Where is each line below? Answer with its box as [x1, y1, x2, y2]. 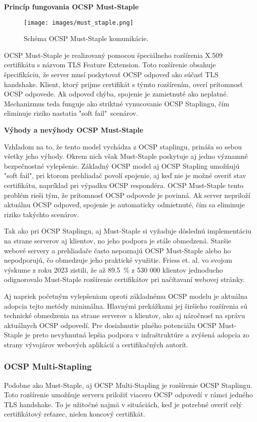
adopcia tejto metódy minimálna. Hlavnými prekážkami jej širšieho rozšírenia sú [4, 300, 248, 311]
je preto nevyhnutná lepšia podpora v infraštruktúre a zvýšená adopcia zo [25, 329, 250, 340]
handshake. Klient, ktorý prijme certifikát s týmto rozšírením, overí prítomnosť [4, 79, 243, 89]
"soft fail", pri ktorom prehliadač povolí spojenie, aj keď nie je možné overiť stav [4, 170, 246, 181]
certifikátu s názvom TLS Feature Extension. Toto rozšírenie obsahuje [4, 59, 216, 70]
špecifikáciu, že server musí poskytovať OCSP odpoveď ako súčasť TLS [4, 69, 218, 80]
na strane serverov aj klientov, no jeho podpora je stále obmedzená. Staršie [4, 235, 231, 245]
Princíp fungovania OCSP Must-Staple [4, 1, 139, 11]
